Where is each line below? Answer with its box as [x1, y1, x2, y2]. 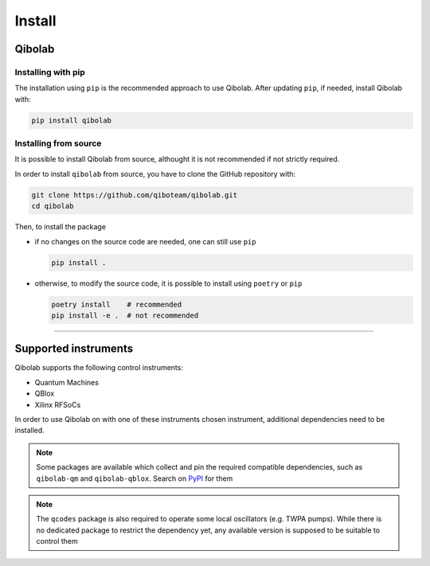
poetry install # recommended [51, 299, 182, 309]
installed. [14, 426, 45, 435]
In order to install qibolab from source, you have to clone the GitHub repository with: [14, 169, 296, 178]
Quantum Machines [34, 377, 100, 387]
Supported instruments [14, 342, 134, 356]
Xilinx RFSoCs [34, 400, 81, 409]
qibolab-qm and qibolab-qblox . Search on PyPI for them [36, 474, 233, 483]
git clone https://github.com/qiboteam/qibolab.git [31, 190, 238, 199]
